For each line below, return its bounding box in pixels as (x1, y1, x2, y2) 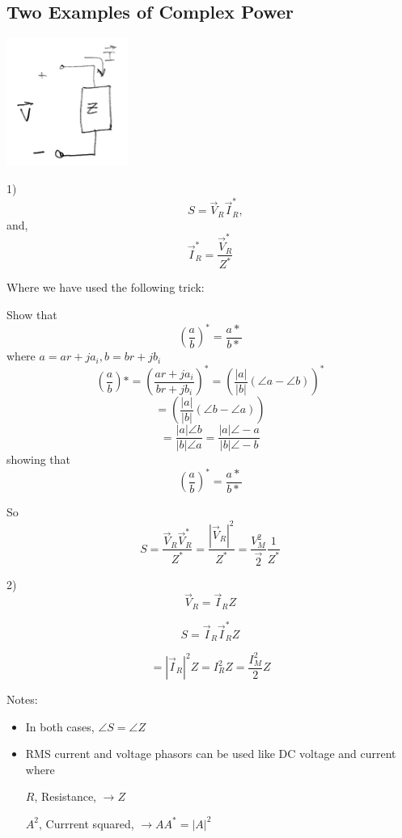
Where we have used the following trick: (6, 279, 205, 296)
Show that (6, 306, 57, 323)
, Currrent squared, (38, 815, 134, 832)
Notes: (6, 691, 38, 707)
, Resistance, (34, 788, 96, 805)
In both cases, (25, 718, 95, 735)
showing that (6, 451, 71, 468)
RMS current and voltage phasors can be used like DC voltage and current (25, 745, 396, 762)
